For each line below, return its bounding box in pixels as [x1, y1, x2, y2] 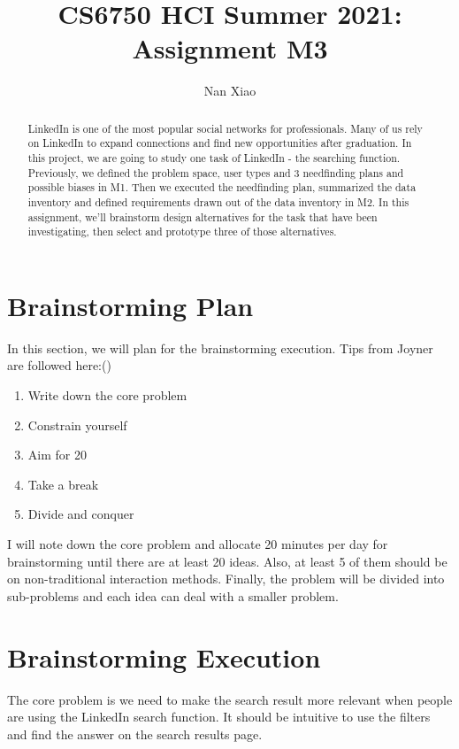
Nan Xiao [203, 81, 256, 100]
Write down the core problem [27, 386, 187, 405]
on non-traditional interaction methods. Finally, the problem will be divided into [7, 569, 445, 588]
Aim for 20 [27, 445, 87, 464]
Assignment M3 [132, 30, 328, 66]
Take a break [27, 475, 99, 493]
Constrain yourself [27, 415, 127, 434]
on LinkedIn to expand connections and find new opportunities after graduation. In [27, 135, 412, 151]
